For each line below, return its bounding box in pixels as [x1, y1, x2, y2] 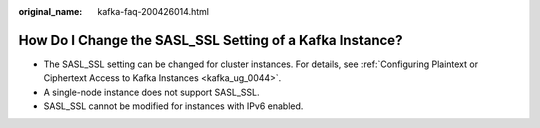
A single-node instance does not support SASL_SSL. [43, 86, 260, 98]
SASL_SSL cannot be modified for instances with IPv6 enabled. [43, 100, 304, 112]
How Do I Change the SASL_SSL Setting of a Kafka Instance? [18, 31, 403, 49]
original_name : [18, 6, 83, 17]
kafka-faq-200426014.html [97, 6, 210, 17]
